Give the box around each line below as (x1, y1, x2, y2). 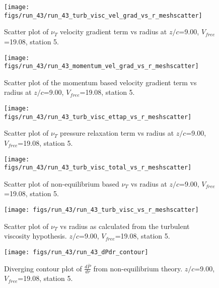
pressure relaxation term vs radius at (60, 128, 174, 138)
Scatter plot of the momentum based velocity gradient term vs (4, 77, 197, 87)
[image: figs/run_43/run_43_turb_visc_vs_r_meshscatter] (4, 206, 199, 213)
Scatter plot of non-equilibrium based (4, 178, 119, 189)
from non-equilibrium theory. (93, 263, 183, 273)
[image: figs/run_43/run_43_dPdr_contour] (4, 248, 149, 256)
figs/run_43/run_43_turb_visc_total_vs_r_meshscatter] (4, 164, 192, 171)
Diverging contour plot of (4, 263, 82, 273)
